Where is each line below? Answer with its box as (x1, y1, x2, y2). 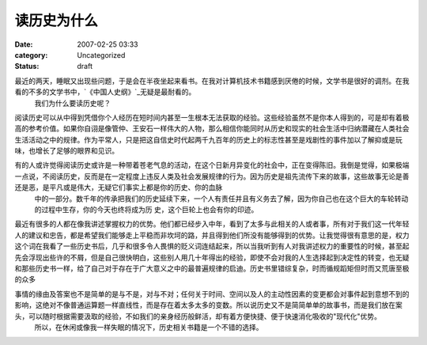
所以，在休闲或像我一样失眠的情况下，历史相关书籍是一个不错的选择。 (34, 322, 263, 332)
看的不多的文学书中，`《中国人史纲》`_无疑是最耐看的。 (14, 87, 196, 97)
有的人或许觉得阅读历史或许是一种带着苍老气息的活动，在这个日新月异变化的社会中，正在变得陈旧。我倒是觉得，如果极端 (14, 161, 410, 170)
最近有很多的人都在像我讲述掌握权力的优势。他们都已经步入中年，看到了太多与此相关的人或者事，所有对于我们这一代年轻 (14, 219, 410, 229)
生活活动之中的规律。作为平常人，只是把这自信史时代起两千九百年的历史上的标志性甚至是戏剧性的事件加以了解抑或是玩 (14, 135, 402, 144)
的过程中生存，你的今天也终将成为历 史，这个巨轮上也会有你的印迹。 (34, 205, 259, 214)
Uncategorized (77, 50, 126, 59)
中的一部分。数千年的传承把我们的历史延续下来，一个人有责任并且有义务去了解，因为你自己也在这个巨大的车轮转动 (34, 194, 409, 203)
